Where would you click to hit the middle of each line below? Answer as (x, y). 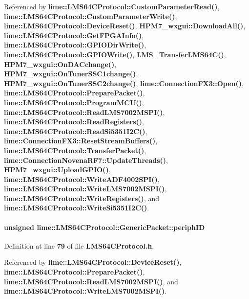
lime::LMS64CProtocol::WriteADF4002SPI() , (82, 179)
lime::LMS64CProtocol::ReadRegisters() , (74, 122)
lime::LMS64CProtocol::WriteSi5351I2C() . (77, 208)
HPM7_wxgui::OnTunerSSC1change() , (71, 74)
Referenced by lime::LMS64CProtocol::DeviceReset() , (93, 262)
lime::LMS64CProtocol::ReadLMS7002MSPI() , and (91, 281)
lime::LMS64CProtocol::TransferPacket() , (75, 150)
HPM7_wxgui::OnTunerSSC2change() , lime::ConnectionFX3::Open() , (124, 83)
